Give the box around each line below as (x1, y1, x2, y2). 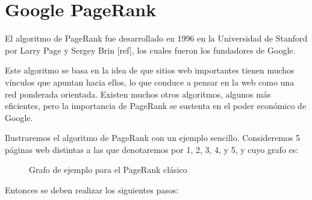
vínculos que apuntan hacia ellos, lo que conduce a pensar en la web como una (5, 75, 295, 88)
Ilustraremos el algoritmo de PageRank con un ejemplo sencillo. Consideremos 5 (5, 131, 301, 144)
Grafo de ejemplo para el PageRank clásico (29, 163, 187, 176)
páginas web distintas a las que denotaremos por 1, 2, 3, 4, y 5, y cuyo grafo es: (5, 143, 299, 155)
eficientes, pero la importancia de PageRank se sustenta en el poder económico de (5, 99, 307, 112)
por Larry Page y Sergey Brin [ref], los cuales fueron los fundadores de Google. (5, 43, 296, 56)
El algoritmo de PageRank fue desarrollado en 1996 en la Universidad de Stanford (5, 32, 308, 45)
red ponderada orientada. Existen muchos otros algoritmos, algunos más (5, 87, 271, 100)
